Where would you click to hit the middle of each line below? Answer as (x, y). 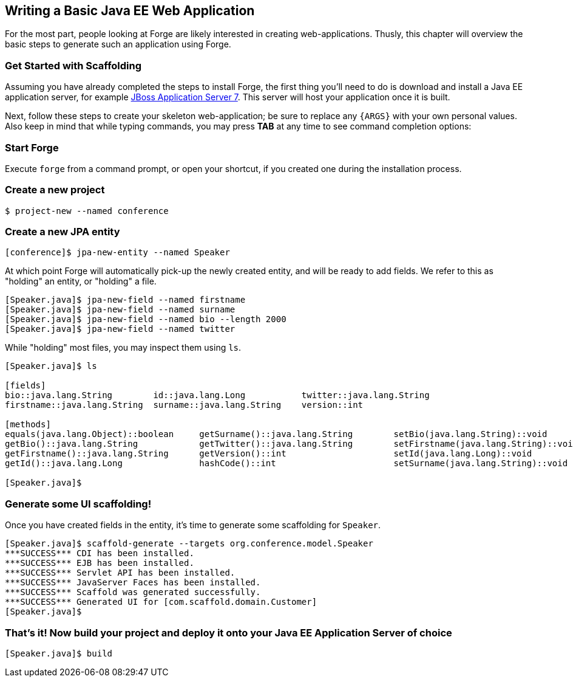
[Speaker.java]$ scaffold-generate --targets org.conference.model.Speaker (189, 544)
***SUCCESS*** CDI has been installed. (100, 553)
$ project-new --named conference (87, 211)
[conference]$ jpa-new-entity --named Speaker (117, 253)
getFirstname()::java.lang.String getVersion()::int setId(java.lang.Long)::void (269, 454)
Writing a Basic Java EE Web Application (130, 11)
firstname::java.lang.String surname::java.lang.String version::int (184, 405)
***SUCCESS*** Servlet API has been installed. (120, 573)
